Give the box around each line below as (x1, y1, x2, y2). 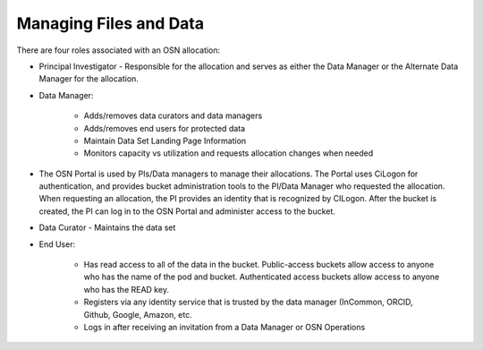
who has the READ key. (83, 284, 170, 295)
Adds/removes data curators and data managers (83, 110, 263, 121)
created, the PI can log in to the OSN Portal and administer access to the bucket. (38, 206, 335, 217)
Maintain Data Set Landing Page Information (83, 135, 247, 146)
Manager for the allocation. (38, 73, 139, 84)
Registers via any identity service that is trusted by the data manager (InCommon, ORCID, (83, 296, 413, 308)
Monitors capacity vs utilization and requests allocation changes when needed (83, 148, 374, 158)
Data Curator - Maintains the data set (38, 222, 176, 233)
